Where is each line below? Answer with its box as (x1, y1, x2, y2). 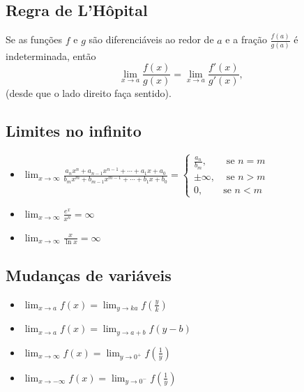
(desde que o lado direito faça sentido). (6, 86, 172, 100)
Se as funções (6, 32, 63, 47)
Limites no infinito (6, 120, 142, 142)
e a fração (225, 32, 267, 47)
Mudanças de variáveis (6, 264, 172, 285)
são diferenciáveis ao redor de (89, 32, 214, 47)
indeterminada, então (6, 48, 96, 63)
